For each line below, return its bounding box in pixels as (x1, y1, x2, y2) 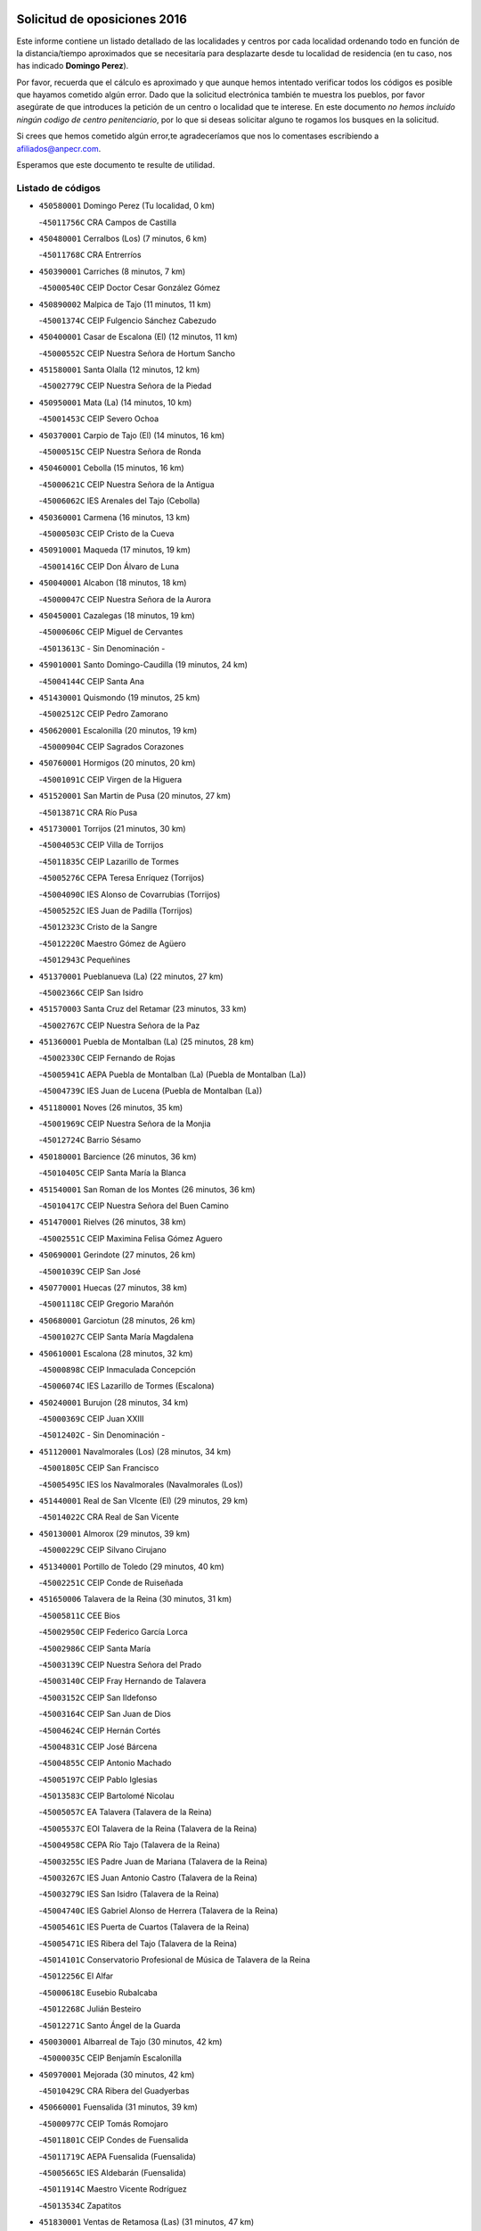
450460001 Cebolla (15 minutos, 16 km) (38, 462, 184, 473)
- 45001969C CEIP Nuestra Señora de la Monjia (38, 1118, 211, 1129)
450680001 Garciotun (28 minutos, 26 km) (38, 1315, 196, 1325)
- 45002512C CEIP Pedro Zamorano (38, 709, 168, 719)
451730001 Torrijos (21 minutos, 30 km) (38, 824, 186, 834)
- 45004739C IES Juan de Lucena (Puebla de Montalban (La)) (38, 1085, 263, 1097)
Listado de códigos (16, 181, 102, 194)
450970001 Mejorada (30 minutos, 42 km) (38, 2069, 195, 2079)
